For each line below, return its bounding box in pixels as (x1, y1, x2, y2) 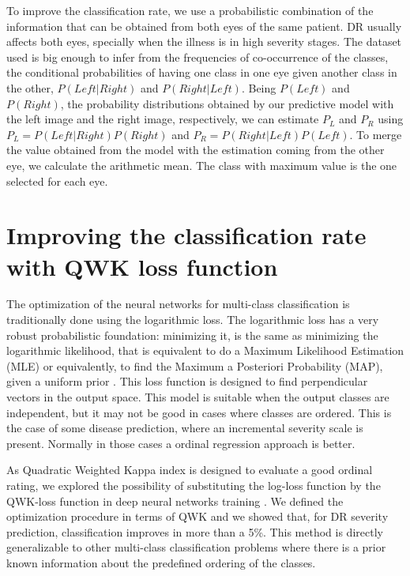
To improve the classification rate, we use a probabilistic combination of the (6, 2, 374, 18)
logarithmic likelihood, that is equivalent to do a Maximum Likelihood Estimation (6, 342, 404, 359)
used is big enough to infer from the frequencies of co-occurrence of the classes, (6, 48, 389, 65)
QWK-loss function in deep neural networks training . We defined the (6, 492, 344, 509)
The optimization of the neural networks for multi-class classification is (6, 296, 350, 312)
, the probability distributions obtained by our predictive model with (60, 95, 394, 111)
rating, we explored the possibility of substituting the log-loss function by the (6, 476, 381, 493)
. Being (241, 79, 276, 96)
